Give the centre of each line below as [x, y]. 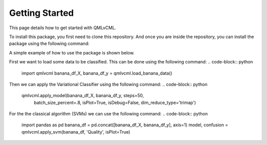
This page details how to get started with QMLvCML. [63, 28]
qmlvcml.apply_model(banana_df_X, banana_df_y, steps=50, [83, 96]
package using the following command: [49, 44]
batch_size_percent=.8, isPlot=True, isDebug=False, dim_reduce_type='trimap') [115, 102]
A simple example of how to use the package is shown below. [72, 52]
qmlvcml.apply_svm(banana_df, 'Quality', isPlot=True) [76, 132]
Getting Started [42, 13]
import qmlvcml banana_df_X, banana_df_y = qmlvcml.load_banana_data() [97, 73]
